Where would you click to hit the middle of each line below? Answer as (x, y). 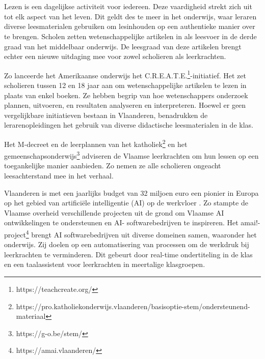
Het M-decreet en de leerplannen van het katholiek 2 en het (96, 143)
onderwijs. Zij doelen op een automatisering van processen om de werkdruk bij (127, 244)
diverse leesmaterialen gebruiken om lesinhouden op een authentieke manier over (130, 26)
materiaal (31, 316)
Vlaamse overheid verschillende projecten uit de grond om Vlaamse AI (114, 212)
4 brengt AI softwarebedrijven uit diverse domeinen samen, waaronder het (141, 234)
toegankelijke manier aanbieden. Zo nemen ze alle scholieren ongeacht (113, 166)
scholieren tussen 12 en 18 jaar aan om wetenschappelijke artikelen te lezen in (125, 85)
